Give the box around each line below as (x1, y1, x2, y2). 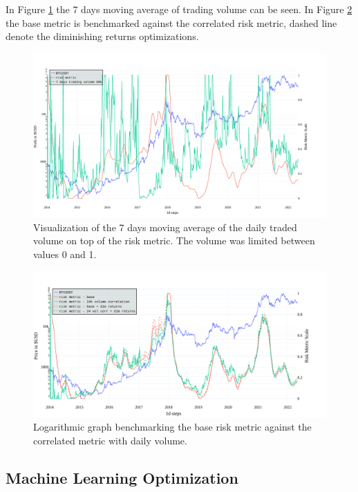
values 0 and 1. (33, 247, 97, 262)
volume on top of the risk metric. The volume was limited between (33, 233, 315, 248)
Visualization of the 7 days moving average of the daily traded (33, 219, 297, 234)
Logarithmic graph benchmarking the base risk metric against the (33, 420, 312, 434)
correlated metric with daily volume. (33, 433, 187, 447)
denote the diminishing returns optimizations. (6, 29, 199, 43)
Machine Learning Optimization (6, 466, 238, 488)
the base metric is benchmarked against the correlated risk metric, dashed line (6, 15, 337, 30)
